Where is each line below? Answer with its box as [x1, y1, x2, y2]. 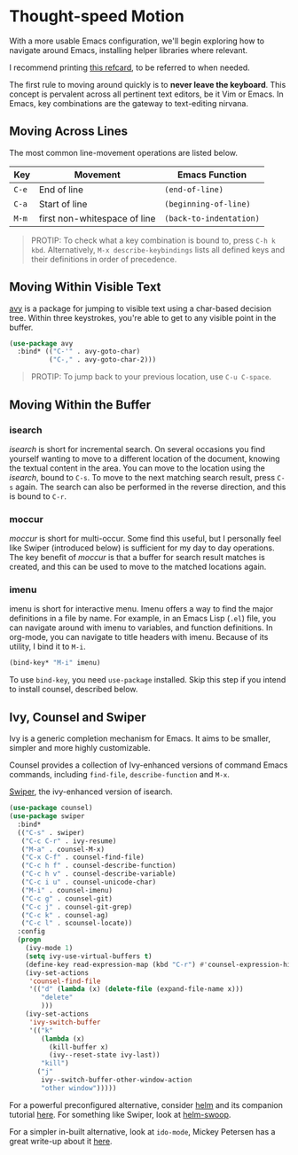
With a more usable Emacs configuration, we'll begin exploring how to [9, 35, 264, 46]
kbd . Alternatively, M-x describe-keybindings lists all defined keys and [30, 244, 286, 254]
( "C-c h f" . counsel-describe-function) [20, 862, 176, 870]
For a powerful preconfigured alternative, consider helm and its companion [9, 1099, 284, 1110]
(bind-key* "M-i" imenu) [9, 659, 101, 667]
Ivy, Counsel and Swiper [9, 709, 146, 724]
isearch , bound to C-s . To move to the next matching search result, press [9, 472, 276, 482]
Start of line [38, 198, 88, 210]
